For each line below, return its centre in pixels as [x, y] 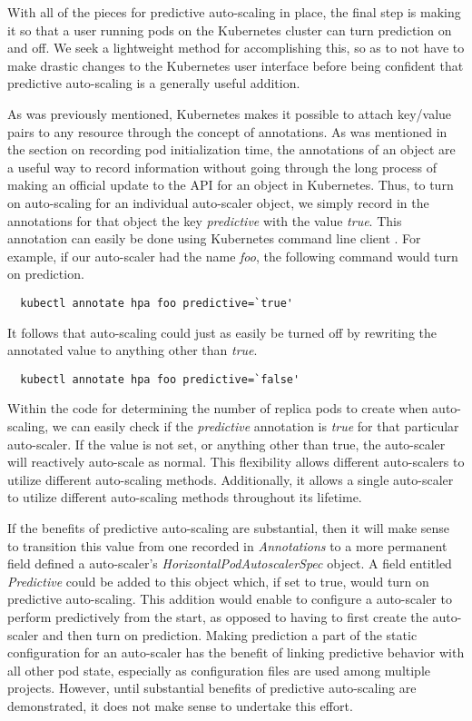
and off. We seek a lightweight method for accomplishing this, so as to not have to [236, 48]
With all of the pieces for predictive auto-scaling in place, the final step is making [234, 12]
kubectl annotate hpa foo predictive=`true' [157, 303]
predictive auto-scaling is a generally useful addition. [154, 83]
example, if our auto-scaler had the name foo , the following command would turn [233, 256]
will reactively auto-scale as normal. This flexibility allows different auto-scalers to [236, 462]
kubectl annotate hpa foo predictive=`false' [160, 379]
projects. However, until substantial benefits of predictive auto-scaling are [212, 688]
